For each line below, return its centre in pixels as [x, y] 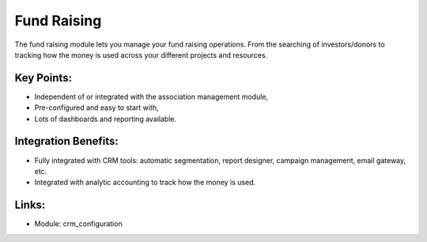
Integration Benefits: [66, 141]
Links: [30, 205]
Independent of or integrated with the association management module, [151, 96]
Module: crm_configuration [78, 224]
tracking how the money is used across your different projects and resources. [141, 55]
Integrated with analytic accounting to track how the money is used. [145, 183]
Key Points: [43, 78]
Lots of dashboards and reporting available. [106, 119]
